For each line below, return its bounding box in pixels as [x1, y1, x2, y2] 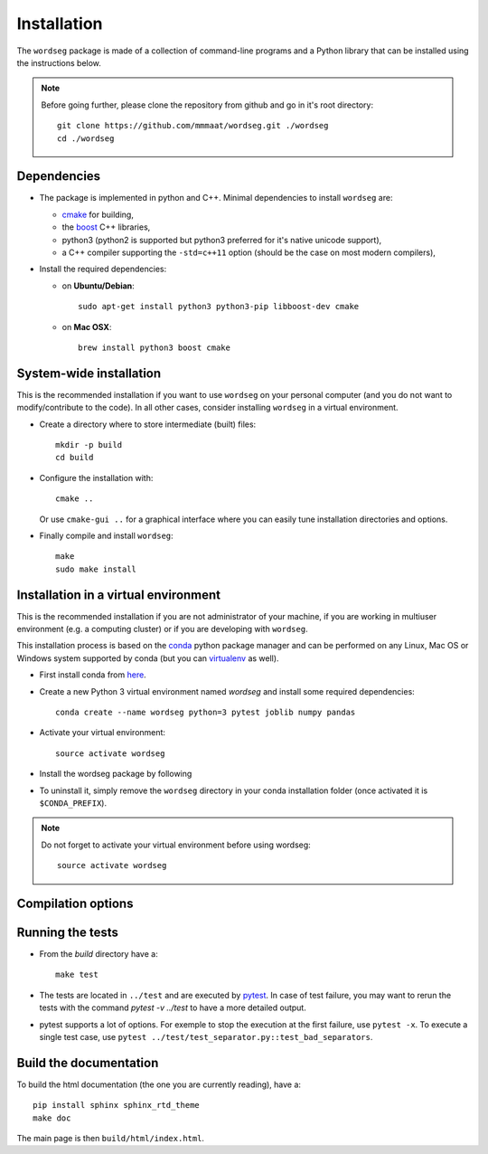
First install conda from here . [39, 669, 146, 680]
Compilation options [16, 895, 134, 911]
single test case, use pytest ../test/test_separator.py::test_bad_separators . [39, 1031, 373, 1042]
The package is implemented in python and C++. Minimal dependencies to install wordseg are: [39, 193, 393, 203]
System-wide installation [16, 365, 162, 381]
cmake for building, [61, 209, 135, 220]
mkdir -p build [55, 440, 123, 449]
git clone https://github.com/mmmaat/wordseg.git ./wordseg [57, 120, 329, 131]
